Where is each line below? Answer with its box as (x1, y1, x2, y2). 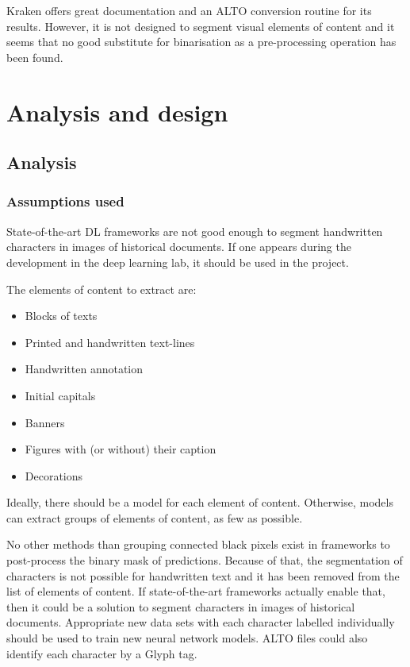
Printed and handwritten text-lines (25, 333, 195, 350)
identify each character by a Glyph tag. (6, 645, 197, 661)
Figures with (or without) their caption (25, 441, 216, 457)
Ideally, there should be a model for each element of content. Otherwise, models (6, 494, 393, 511)
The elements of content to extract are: (6, 280, 197, 297)
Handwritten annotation (25, 360, 144, 377)
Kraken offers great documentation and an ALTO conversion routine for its (6, 2, 372, 18)
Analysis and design (6, 95, 228, 128)
